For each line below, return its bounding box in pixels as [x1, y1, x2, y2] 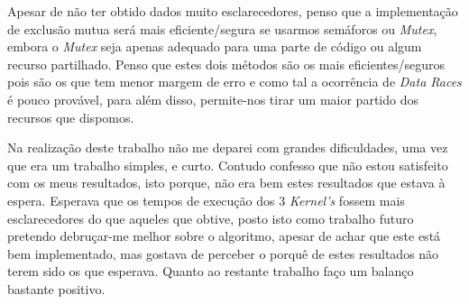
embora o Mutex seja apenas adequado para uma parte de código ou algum [7, 37, 422, 56]
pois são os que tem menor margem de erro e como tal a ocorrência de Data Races [7, 72, 462, 91]
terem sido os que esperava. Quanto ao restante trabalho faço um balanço [7, 262, 414, 281]
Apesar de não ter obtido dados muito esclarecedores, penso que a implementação [7, 2, 458, 20]
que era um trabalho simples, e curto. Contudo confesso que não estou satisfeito [7, 155, 448, 174]
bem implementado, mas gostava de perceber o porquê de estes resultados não [7, 244, 439, 263]
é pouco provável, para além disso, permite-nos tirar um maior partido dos [7, 89, 418, 108]
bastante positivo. [7, 279, 106, 298]
